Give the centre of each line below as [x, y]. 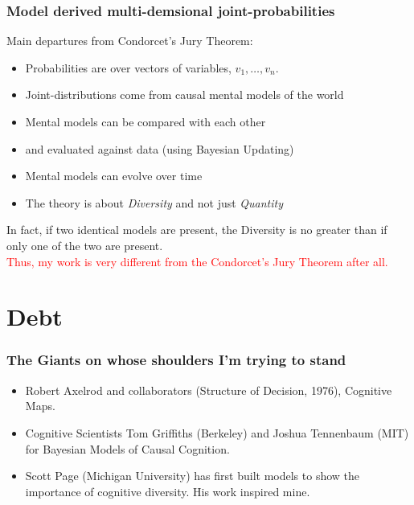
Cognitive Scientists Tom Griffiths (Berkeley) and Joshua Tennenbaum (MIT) [217, 432]
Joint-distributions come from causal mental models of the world [184, 94]
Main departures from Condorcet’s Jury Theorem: [130, 41]
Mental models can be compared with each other [146, 121]
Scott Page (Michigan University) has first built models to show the [193, 476]
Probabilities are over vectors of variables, [128, 67]
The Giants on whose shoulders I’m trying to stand [176, 360]
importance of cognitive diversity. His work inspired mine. [168, 491]
